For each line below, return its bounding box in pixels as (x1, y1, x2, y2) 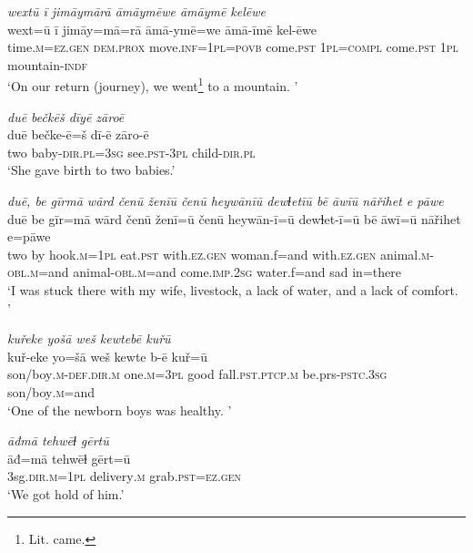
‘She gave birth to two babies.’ (7, 160, 176, 179)
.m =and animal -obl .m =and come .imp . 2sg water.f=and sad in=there (26, 262, 401, 282)
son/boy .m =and (7, 382, 96, 401)
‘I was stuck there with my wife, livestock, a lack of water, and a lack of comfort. (7, 280, 458, 299)
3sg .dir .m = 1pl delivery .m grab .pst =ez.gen (7, 466, 241, 486)
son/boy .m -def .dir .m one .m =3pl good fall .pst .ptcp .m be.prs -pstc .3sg (7, 364, 387, 384)
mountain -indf (7, 55, 87, 74)
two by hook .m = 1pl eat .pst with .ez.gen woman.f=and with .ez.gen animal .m (7, 244, 430, 263)
